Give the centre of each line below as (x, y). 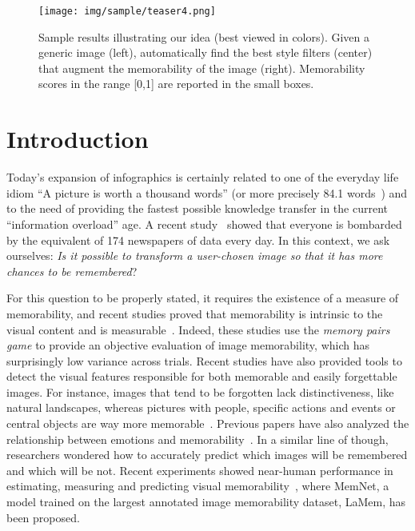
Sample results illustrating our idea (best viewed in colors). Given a (204, 36)
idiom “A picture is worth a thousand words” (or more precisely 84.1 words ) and (207, 192)
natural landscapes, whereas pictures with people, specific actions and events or (201, 407)
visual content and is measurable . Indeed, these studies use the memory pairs (198, 329)
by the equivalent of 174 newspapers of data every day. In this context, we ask (198, 240)
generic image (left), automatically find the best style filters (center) (206, 52)
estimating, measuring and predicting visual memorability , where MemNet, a (198, 486)
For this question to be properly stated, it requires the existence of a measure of (203, 298)
